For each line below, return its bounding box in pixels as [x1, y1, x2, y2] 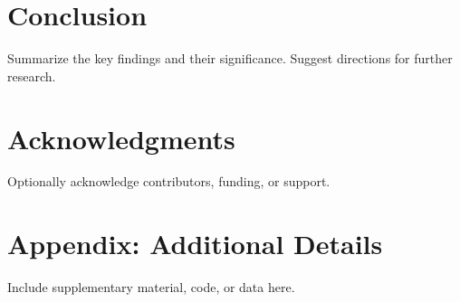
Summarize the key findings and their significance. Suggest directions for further [7, 49, 453, 68]
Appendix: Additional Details [7, 225, 383, 262]
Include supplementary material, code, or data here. [7, 278, 295, 297]
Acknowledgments [7, 119, 235, 156]
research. [7, 66, 56, 85]
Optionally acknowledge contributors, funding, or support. [7, 172, 331, 191]
